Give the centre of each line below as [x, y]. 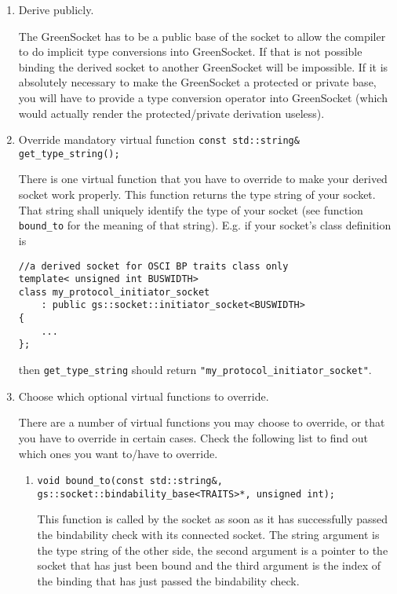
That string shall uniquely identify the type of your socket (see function [191, 209]
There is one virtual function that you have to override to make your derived [203, 179]
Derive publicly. [56, 9]
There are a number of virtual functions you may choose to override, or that [202, 422]
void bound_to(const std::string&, [130, 481]
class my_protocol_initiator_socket [114, 292]
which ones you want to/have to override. [118, 453]
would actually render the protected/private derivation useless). [171, 113]
